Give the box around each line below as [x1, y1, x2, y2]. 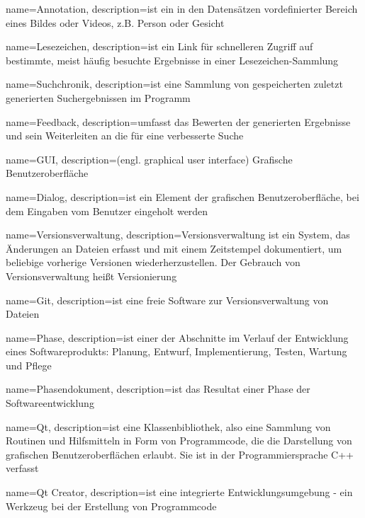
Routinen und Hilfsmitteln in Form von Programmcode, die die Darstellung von [6, 433, 352, 448]
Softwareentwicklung [6, 396, 94, 410]
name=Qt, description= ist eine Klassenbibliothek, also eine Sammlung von [6, 419, 331, 434]
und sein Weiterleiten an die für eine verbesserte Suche [6, 128, 244, 143]
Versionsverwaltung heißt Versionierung [6, 268, 177, 283]
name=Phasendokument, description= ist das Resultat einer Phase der [6, 381, 310, 396]
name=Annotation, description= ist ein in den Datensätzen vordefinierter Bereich [6, 1, 358, 16]
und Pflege [6, 357, 52, 372]
